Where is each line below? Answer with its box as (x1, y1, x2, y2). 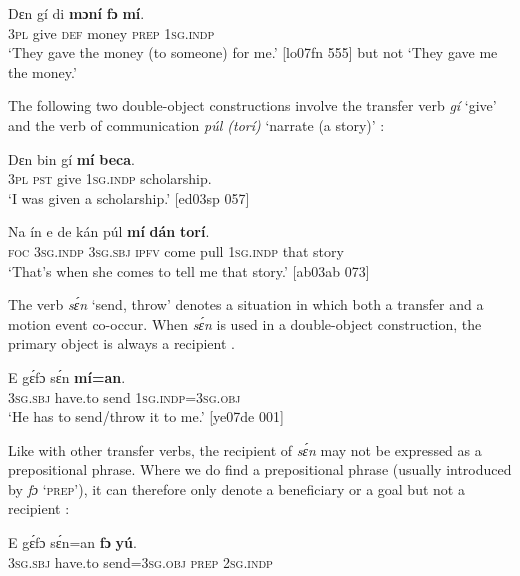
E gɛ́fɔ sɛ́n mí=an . (8, 366, 126, 387)
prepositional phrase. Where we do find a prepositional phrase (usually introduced (8, 459, 512, 480)
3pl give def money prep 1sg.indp (8, 22, 215, 43)
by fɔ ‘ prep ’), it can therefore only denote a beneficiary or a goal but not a (8, 478, 465, 499)
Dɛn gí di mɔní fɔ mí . (8, 3, 145, 23)
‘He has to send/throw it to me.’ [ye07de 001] (8, 406, 284, 427)
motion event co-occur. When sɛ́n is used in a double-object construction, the (8, 313, 482, 334)
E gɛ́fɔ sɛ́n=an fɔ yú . (8, 532, 137, 553)
